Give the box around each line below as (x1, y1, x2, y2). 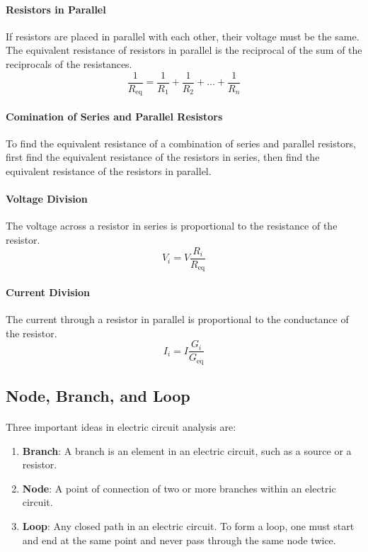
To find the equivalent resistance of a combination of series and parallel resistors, (6, 135, 356, 150)
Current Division (6, 284, 90, 299)
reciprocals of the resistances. (6, 56, 132, 71)
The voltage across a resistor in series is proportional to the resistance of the (6, 218, 338, 233)
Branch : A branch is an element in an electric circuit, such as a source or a (22, 443, 352, 458)
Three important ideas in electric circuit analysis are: (6, 419, 236, 434)
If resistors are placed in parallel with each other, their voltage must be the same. (6, 28, 360, 43)
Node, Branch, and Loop (6, 385, 190, 407)
